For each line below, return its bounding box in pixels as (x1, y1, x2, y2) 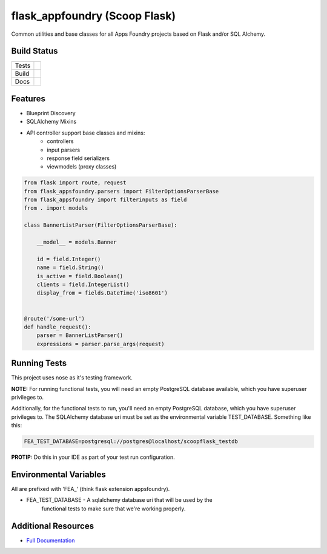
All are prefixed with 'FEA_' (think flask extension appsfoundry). (11, 486, 170, 493)
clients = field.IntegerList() (36, 281, 130, 288)
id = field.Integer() (36, 255, 101, 262)
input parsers (47, 146, 81, 153)
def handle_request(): (24, 323, 91, 330)
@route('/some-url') (24, 315, 85, 322)
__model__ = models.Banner (36, 239, 117, 245)
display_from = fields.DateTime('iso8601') (36, 290, 168, 296)
